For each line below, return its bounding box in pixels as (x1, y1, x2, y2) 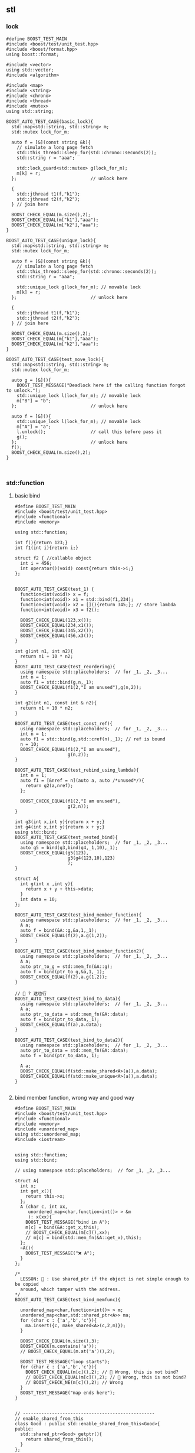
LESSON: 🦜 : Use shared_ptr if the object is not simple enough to (20, 1276, 190, 1282)
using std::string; (6, 108, 54, 114)
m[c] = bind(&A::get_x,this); (25, 1224, 100, 1230)
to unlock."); (6, 387, 41, 394)
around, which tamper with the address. (20, 1286, 121, 1292)
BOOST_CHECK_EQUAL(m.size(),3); (20, 1338, 100, 1344)
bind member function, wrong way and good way (14, 1094, 134, 1101)
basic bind (14, 492, 40, 499)
